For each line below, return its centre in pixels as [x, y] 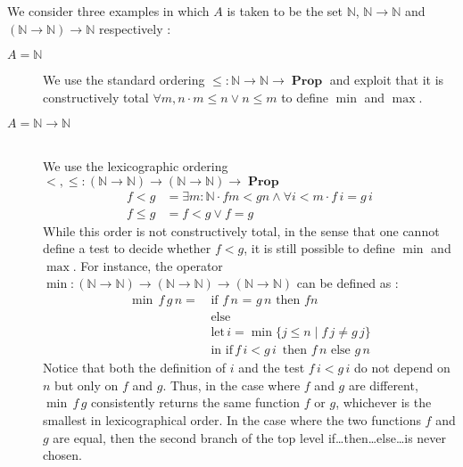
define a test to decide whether [127, 248]
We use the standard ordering [124, 80]
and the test [272, 368]
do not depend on [402, 368]
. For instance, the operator [148, 265]
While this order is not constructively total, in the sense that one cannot [241, 230]
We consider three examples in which [108, 11]
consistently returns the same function [195, 402]
